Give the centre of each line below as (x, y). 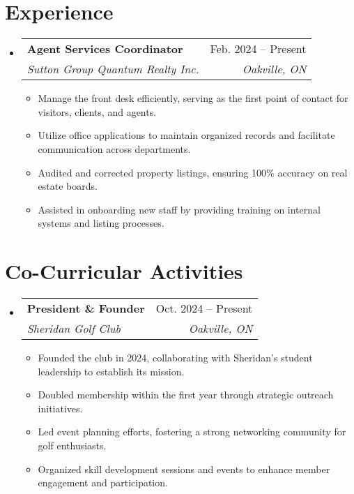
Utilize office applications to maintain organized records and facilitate (186, 135)
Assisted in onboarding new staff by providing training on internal (179, 209)
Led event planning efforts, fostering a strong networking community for (192, 432)
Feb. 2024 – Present (258, 49)
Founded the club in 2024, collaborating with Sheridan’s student (175, 357)
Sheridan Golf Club (74, 328)
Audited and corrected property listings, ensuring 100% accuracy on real (193, 172)
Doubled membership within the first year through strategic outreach (186, 395)
